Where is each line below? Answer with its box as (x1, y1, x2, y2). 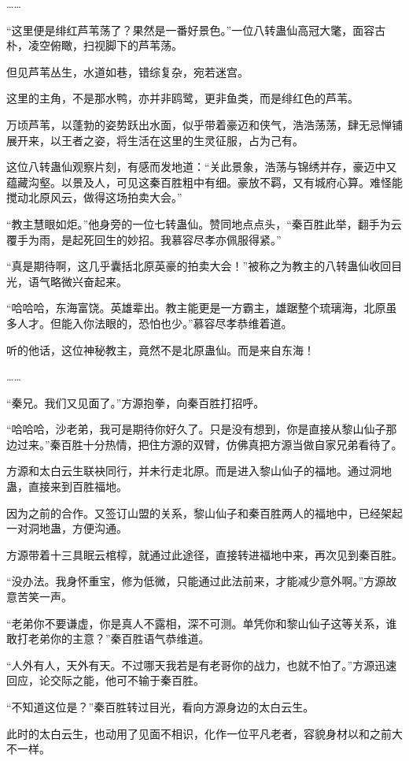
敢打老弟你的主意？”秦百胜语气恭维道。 (6, 630, 210, 647)
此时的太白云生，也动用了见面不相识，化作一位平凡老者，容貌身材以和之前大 (6, 725, 403, 741)
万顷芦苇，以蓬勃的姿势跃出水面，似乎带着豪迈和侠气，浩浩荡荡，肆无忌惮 (6, 116, 392, 132)
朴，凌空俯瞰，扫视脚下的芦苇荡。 (6, 37, 182, 54)
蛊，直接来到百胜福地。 (6, 478, 127, 495)
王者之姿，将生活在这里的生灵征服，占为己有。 (61, 132, 304, 148)
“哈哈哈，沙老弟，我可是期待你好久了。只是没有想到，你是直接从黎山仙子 (6, 421, 386, 437)
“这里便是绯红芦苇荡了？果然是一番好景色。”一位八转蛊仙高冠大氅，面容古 (6, 21, 386, 38)
